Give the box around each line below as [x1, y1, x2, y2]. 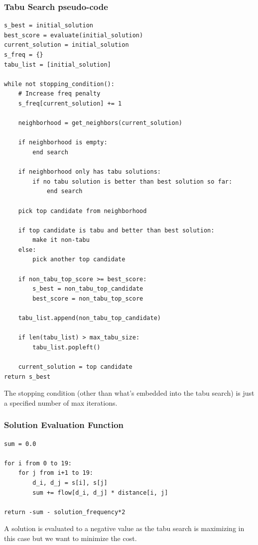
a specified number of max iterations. [4, 397, 118, 408]
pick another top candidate [32, 256, 126, 263]
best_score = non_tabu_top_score [32, 295, 143, 302]
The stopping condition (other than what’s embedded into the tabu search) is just [4, 388, 255, 398]
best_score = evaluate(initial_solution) [4, 31, 143, 39]
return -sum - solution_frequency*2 [4, 508, 126, 516]
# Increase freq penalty [18, 90, 101, 98]
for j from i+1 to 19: [18, 469, 93, 477]
